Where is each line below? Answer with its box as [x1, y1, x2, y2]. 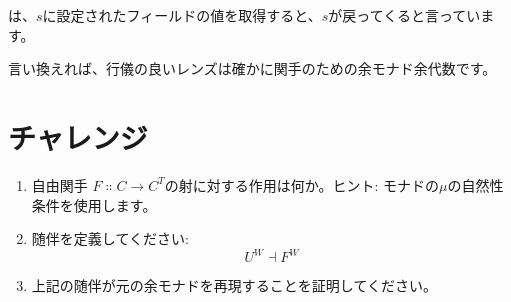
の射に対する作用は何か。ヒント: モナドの [164, 174, 440, 195]
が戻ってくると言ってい [328, 5, 481, 25]
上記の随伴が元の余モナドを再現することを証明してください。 [31, 275, 437, 296]
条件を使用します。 [31, 194, 157, 215]
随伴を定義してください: [31, 228, 189, 249]
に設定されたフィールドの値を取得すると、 [42, 5, 322, 25]
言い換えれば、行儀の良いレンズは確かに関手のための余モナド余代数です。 [8, 58, 497, 79]
